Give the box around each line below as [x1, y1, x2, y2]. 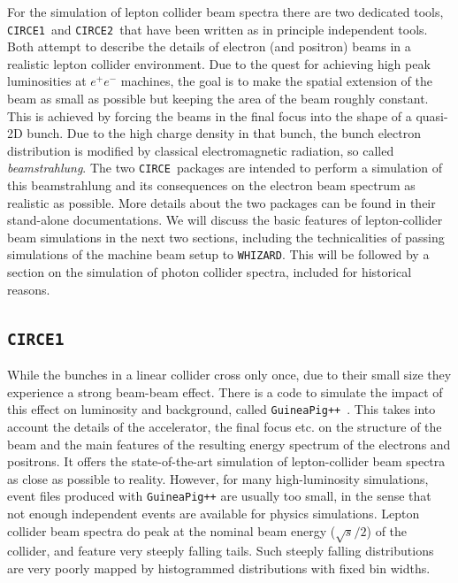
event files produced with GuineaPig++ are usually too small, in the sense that [7, 487, 431, 505]
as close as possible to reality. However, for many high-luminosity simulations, [7, 469, 429, 487]
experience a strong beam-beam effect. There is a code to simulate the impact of [7, 382, 443, 401]
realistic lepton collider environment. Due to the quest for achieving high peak [7, 54, 431, 73]
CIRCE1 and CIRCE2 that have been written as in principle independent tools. [7, 19, 428, 38]
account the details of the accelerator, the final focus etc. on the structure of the [7, 417, 442, 435]
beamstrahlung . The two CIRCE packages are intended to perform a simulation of [7, 158, 443, 177]
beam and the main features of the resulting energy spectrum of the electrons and [7, 434, 451, 453]
